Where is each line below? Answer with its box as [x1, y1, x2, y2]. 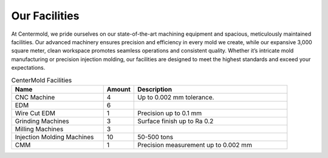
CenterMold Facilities [11, 76, 72, 84]
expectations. [11, 64, 46, 71]
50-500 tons [137, 133, 173, 141]
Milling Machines [15, 125, 64, 133]
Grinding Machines [15, 117, 69, 125]
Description [137, 85, 173, 93]
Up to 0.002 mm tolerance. [137, 93, 214, 101]
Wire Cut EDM [15, 109, 56, 117]
